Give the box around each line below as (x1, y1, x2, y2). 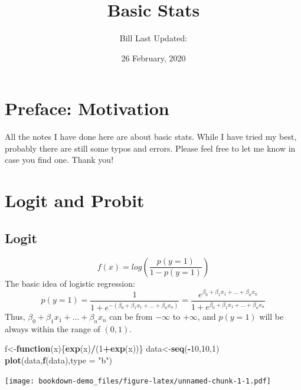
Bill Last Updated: (119, 32, 188, 44)
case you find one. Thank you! (5, 153, 114, 166)
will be (259, 310, 284, 323)
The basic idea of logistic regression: (5, 277, 135, 289)
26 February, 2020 (121, 51, 186, 64)
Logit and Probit (5, 188, 145, 212)
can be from (109, 310, 153, 323)
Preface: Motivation (5, 96, 169, 120)
